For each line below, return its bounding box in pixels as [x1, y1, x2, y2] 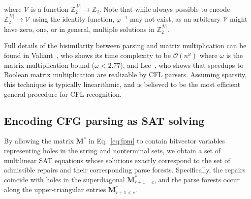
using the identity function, [32, 14, 115, 24]
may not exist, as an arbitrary [129, 14, 220, 24]
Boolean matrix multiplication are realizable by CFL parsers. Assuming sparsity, [4, 69, 247, 80]
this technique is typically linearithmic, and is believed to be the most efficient [4, 79, 241, 89]
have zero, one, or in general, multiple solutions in [4, 24, 155, 34]
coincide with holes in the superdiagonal [4, 174, 125, 184]
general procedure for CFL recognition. [4, 88, 122, 99]
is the [226, 50, 243, 60]
